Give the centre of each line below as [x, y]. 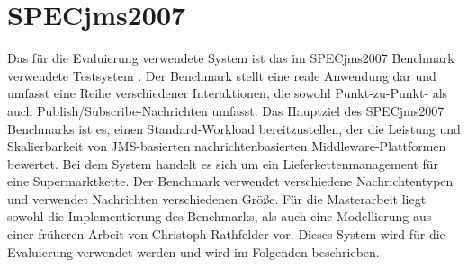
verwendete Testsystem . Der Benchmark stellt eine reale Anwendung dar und [222, 75]
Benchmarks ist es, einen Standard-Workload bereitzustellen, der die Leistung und [234, 128]
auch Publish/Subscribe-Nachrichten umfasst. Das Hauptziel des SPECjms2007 [226, 110]
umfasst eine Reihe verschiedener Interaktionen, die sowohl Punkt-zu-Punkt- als [228, 93]
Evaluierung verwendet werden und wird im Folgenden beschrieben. [193, 251]
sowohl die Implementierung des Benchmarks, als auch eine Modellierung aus [220, 216]
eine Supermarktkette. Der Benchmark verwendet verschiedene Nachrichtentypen [230, 181]
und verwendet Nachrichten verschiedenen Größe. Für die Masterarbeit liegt [217, 198]
